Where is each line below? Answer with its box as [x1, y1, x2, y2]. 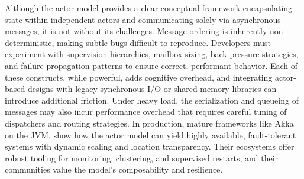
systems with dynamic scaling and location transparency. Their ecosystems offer [5, 140, 295, 153]
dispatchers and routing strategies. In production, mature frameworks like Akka [5, 117, 294, 129]
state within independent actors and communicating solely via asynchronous [5, 13, 281, 25]
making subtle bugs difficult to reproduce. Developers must [57, 36, 271, 48]
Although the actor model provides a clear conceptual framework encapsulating [5, 2, 293, 14]
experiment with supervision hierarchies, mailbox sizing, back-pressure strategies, [5, 48, 299, 60]
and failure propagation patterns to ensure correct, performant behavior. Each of [5, 59, 298, 71]
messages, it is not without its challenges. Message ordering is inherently [5, 25, 267, 37]
